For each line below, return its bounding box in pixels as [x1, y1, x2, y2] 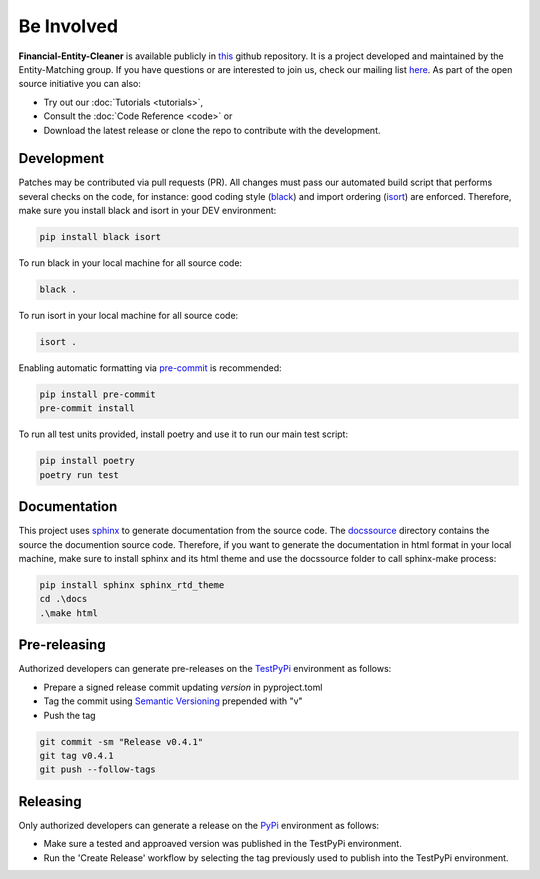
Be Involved [18, 15, 119, 37]
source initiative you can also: [18, 78, 142, 90]
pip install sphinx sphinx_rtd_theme [39, 580, 225, 591]
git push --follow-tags [39, 764, 157, 775]
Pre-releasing [18, 636, 106, 654]
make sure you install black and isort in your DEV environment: [18, 205, 277, 217]
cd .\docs [39, 593, 88, 605]
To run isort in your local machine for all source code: [18, 310, 239, 322]
